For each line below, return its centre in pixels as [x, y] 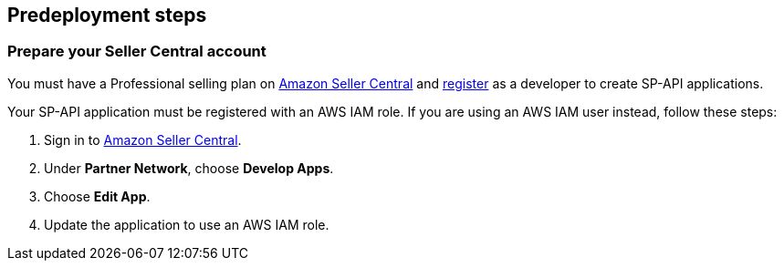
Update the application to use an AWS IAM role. [187, 224]
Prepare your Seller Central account [137, 52]
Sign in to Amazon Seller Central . [143, 139]
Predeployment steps [107, 15]
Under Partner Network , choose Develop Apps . [189, 168]
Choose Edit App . [97, 196]
